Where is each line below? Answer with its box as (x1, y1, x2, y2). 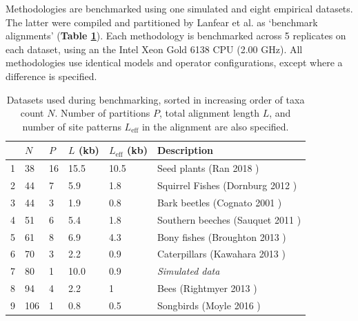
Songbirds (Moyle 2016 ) (157, 298, 261, 312)
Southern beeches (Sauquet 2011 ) (157, 212, 301, 226)
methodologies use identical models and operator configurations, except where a (6, 55, 343, 70)
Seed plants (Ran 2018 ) (157, 161, 259, 175)
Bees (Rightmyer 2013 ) (157, 281, 257, 295)
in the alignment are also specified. (141, 119, 289, 133)
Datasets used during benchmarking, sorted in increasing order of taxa (6, 92, 305, 106)
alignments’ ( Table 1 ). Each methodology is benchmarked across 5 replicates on (6, 28, 346, 43)
